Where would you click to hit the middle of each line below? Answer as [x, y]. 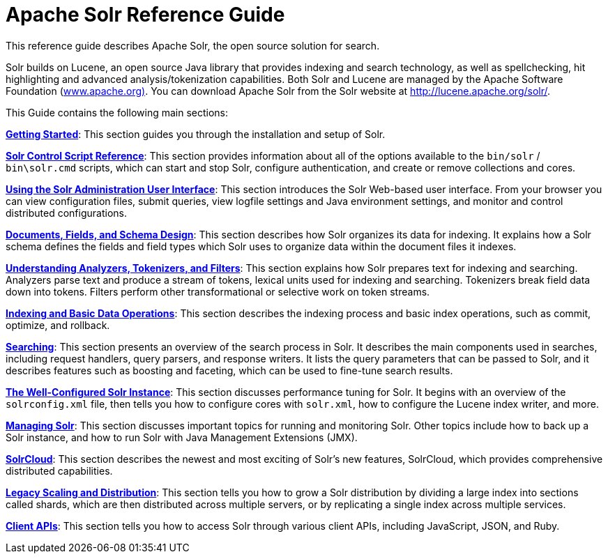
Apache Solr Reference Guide [145, 15]
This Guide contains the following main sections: [117, 112]
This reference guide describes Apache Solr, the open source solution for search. [193, 45]
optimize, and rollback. [58, 325]
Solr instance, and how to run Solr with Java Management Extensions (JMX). [182, 437]
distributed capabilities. [59, 470]
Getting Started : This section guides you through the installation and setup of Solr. [196, 134]
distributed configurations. [66, 213]
